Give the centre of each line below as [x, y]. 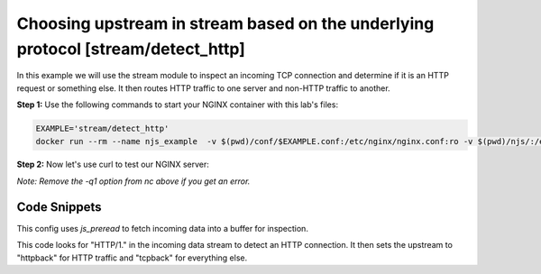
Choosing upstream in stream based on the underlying [225, 23]
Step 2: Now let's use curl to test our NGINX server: [113, 164]
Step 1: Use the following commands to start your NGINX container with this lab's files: [177, 105]
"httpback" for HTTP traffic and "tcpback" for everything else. [132, 258]
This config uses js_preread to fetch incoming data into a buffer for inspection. [162, 228]
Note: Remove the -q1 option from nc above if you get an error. [133, 181]
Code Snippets [59, 207]
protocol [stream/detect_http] [131, 49]
